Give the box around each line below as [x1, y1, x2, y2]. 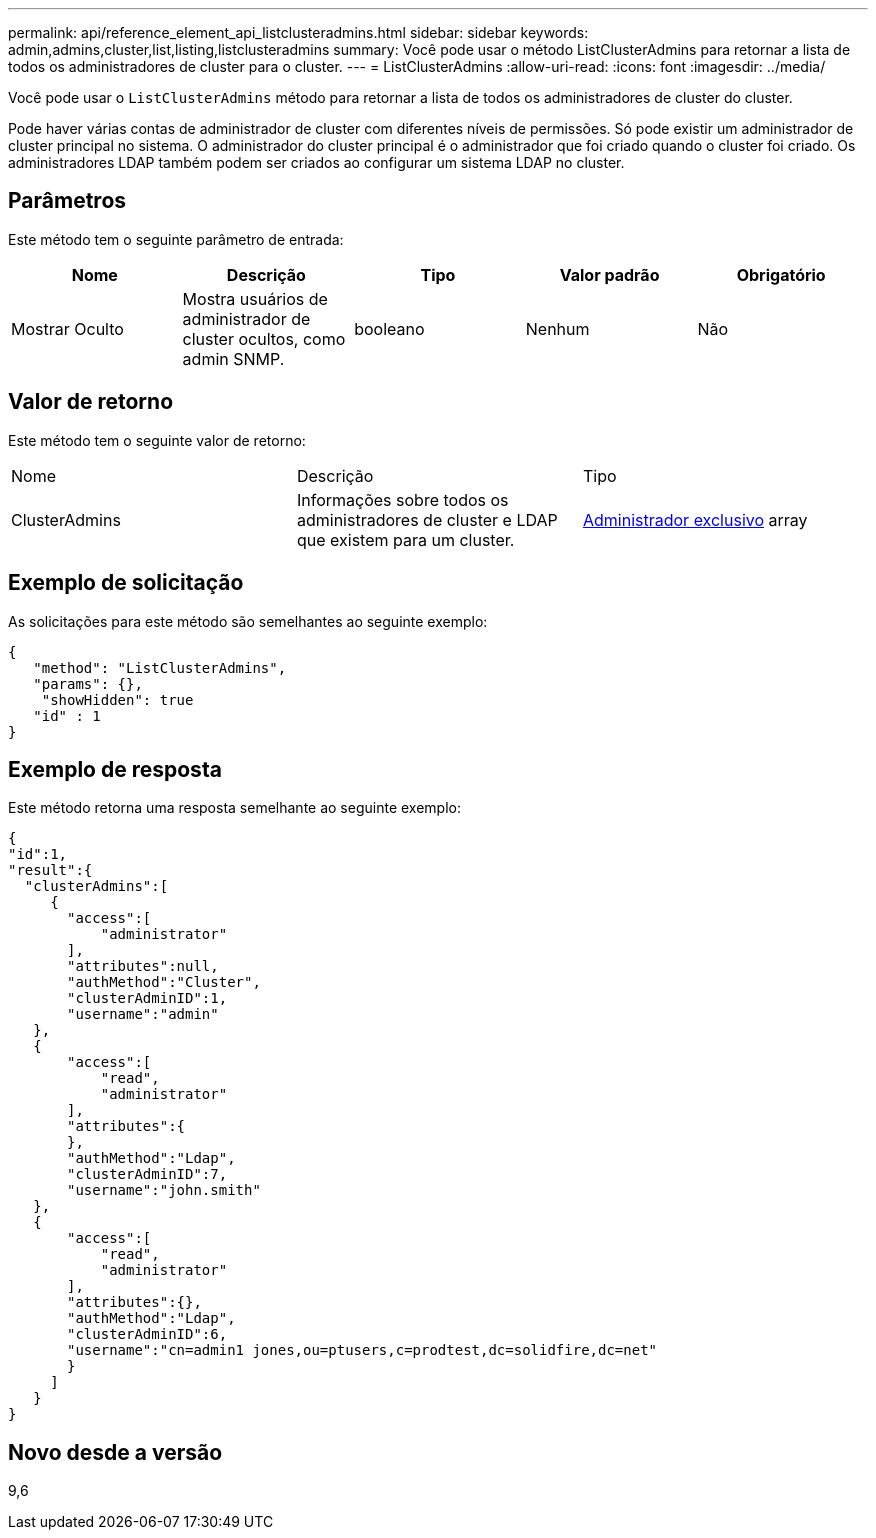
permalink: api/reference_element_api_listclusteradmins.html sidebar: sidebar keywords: [8, 24, 589, 41]
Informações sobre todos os [296, 489, 509, 510]
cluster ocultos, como [182, 328, 346, 349]
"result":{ [8, 862, 93, 879]
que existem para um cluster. [296, 529, 515, 550]
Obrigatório [736, 264, 826, 285]
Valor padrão [559, 264, 660, 285]
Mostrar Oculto [11, 318, 124, 339]
